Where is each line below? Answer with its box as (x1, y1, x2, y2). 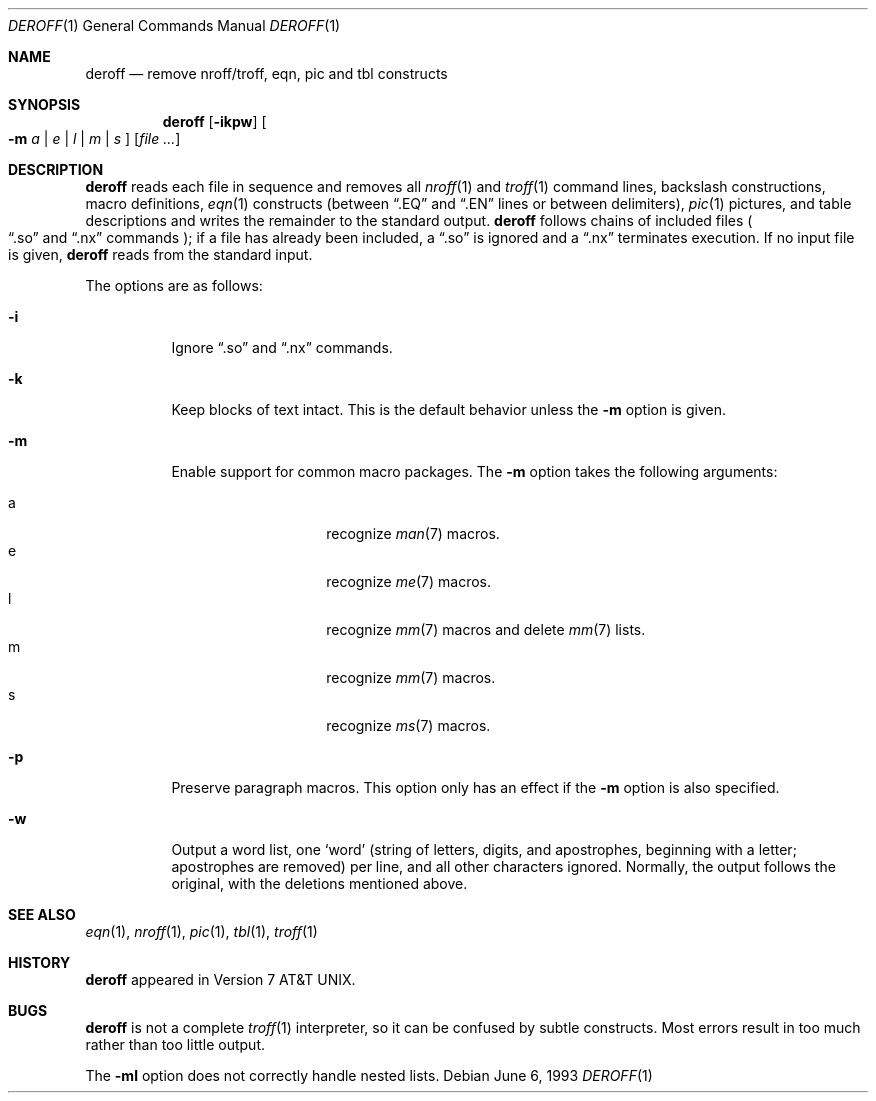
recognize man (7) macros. (326, 525, 500, 542)
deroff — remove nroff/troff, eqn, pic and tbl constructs (85, 65, 448, 82)
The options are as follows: (85, 277, 263, 294)
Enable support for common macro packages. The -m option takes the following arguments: (171, 463, 778, 480)
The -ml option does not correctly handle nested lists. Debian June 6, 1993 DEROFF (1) (85, 1067, 653, 1084)
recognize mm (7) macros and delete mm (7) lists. (326, 621, 646, 638)
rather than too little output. (85, 1036, 265, 1053)
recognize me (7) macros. (326, 573, 492, 590)
